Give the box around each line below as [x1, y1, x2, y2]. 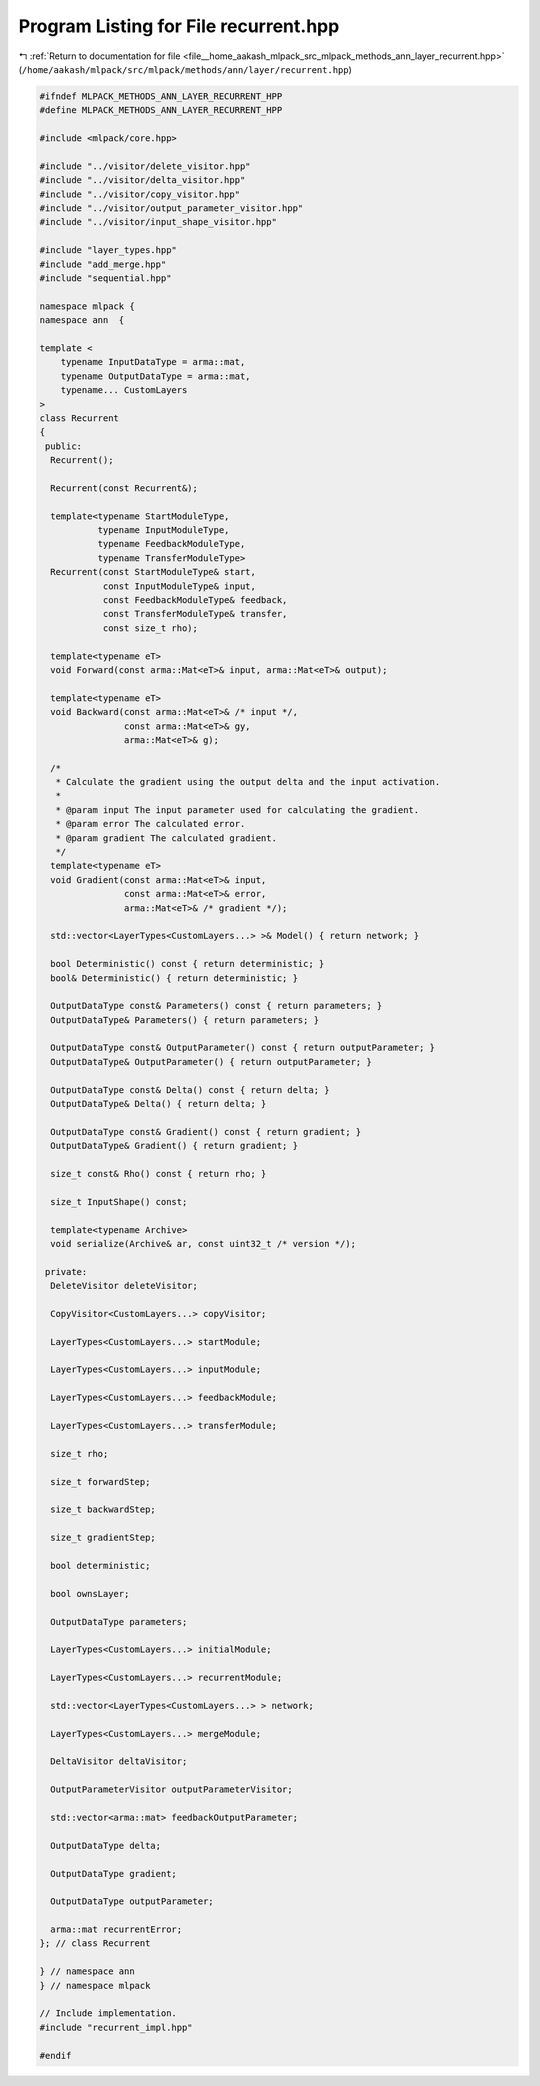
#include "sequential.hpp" [39, 273, 172, 284]
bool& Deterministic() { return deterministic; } [50, 972, 299, 984]
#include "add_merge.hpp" [39, 258, 167, 270]
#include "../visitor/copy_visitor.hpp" [39, 188, 240, 200]
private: [45, 1266, 88, 1277]
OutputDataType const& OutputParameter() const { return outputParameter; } [50, 1042, 435, 1054]
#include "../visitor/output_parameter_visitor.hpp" [39, 203, 304, 214]
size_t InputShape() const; [50, 1196, 188, 1207]
